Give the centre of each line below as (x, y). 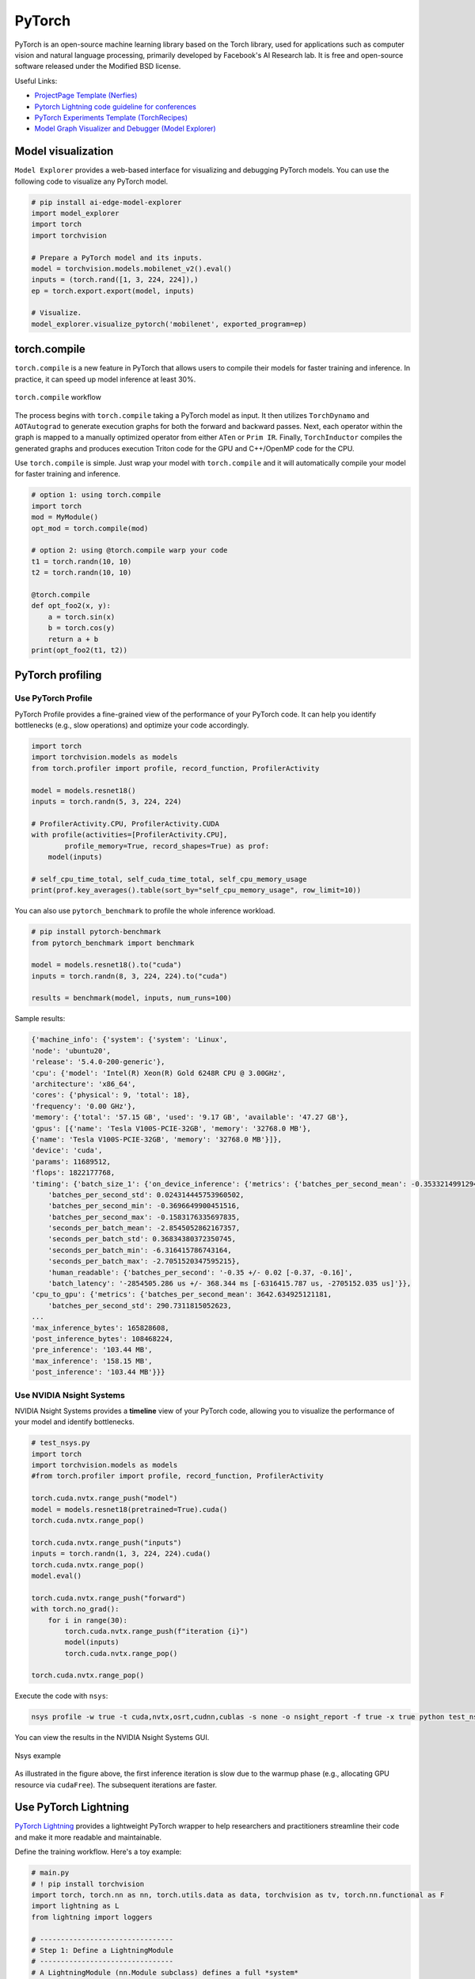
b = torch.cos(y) (82, 628)
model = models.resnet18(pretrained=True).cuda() (129, 1509)
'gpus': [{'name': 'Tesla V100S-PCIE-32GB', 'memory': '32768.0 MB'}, (171, 1128)
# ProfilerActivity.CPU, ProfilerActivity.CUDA (125, 824)
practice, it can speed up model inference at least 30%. (105, 379)
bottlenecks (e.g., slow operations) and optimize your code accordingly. (132, 725)
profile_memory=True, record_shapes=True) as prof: (167, 846)
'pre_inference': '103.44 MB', (92, 1350)
